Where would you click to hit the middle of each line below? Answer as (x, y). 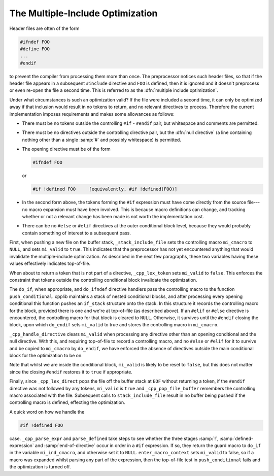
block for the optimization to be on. (46, 355)
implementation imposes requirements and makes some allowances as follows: (92, 114)
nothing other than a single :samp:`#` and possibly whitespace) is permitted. (101, 140)
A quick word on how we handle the (47, 412)
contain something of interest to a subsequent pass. (77, 233)
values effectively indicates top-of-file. (50, 263)
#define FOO (35, 49)
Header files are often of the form (44, 28)
